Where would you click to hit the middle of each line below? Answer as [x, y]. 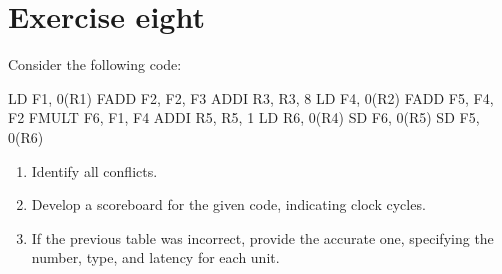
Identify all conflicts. [94, 170]
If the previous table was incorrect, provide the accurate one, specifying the [262, 237]
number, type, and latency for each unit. [155, 257]
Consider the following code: [95, 64]
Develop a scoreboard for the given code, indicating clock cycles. [228, 204]
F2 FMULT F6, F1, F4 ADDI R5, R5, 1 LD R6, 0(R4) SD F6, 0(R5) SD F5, [244, 117]
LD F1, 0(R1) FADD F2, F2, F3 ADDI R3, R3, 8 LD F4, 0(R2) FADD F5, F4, [251, 97]
